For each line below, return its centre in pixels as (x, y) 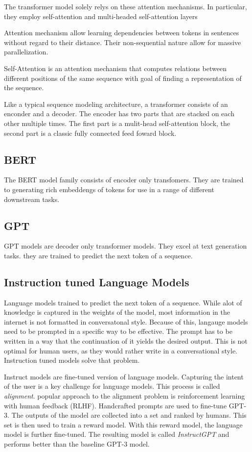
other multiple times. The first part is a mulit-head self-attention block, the (117, 123)
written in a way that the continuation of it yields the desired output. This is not (126, 341)
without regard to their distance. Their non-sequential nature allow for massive (123, 42)
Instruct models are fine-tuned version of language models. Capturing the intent (124, 376)
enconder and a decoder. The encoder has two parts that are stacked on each (119, 113)
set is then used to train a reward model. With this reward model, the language (123, 424)
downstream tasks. (32, 199)
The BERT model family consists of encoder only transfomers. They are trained (124, 180)
